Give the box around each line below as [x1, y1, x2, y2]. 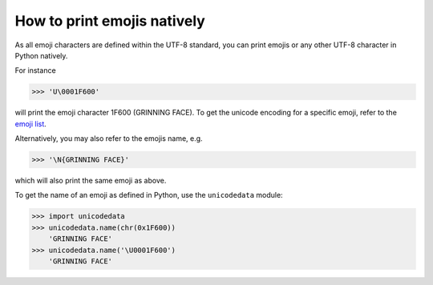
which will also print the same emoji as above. [14, 176, 167, 186]
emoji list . [14, 118, 47, 128]
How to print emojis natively [14, 12, 206, 30]
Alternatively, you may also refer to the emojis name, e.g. [14, 134, 204, 143]
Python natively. [14, 50, 68, 60]
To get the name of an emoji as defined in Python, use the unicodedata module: [14, 191, 284, 200]
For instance [14, 66, 56, 75]
